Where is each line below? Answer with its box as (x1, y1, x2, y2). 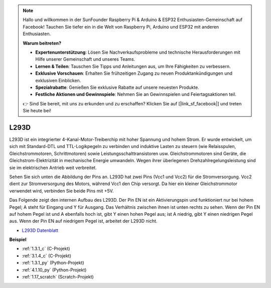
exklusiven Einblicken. (35, 77, 81, 83)
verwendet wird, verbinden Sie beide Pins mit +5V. (9, 188, 114, 194)
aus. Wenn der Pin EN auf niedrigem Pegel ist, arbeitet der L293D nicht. (9, 218, 158, 224)
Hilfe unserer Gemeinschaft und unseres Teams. (35, 56, 135, 62)
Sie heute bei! (23, 108, 51, 114)
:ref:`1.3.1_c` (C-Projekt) (22, 246, 70, 252)
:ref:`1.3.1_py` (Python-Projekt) (22, 260, 85, 266)
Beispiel (9, 236, 27, 243)
